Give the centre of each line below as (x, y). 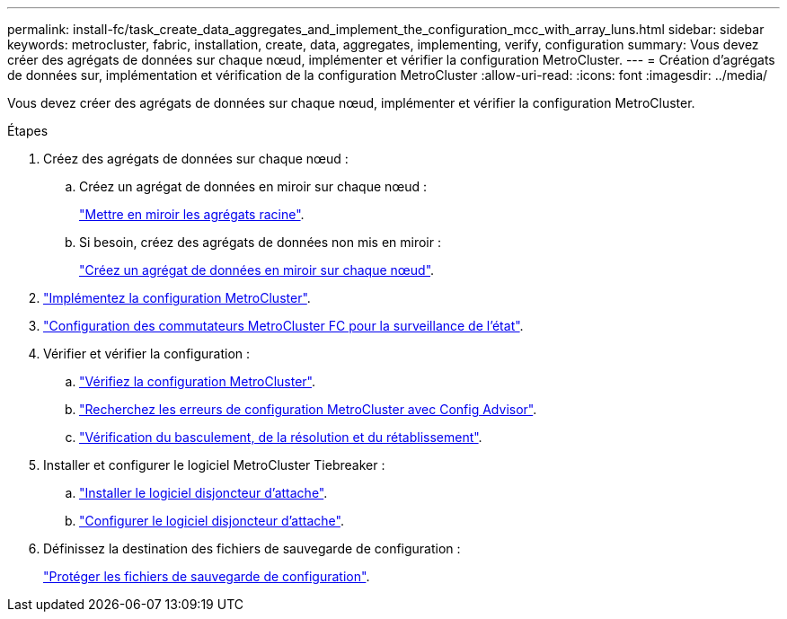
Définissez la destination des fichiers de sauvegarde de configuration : (252, 548)
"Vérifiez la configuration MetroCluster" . (198, 381)
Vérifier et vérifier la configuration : (147, 354)
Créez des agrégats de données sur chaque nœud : (196, 159)
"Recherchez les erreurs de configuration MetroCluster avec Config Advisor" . (308, 409)
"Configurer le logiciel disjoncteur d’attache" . (212, 521)
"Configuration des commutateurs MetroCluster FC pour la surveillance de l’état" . (283, 326)
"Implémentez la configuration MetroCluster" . (177, 298)
